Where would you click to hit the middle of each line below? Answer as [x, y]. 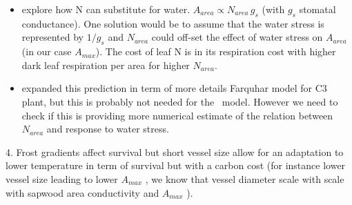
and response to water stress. [108, 129]
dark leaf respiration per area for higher [106, 65]
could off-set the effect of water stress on [237, 37]
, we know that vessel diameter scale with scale [245, 178]
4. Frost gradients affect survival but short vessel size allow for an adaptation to [175, 152]
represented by [53, 37]
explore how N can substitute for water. [106, 9]
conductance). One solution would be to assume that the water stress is [173, 23]
